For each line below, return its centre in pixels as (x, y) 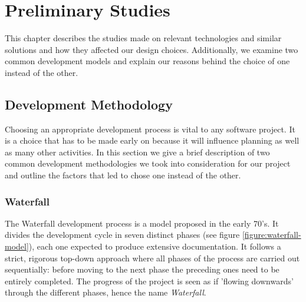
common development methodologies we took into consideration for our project (148, 163)
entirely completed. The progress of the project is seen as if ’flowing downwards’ (149, 281)
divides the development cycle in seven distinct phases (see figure (122, 235)
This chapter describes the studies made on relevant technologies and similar (143, 38)
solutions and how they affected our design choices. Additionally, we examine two (152, 49)
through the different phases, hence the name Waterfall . (106, 292)
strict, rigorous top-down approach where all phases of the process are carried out (152, 258)
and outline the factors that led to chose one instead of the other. (123, 175)
